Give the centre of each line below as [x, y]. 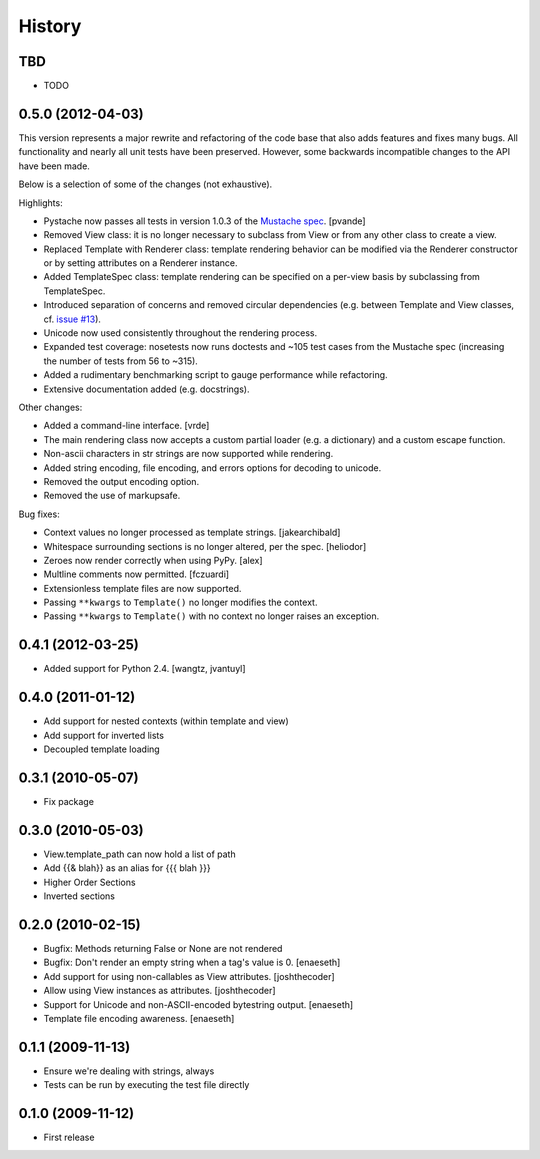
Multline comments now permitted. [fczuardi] [136, 574]
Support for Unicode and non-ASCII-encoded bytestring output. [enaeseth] [198, 1004]
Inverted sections [79, 896]
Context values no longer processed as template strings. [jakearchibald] [192, 532]
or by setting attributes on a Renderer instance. [141, 263]
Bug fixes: [39, 514]
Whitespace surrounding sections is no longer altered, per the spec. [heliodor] [205, 546]
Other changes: [50, 407]
